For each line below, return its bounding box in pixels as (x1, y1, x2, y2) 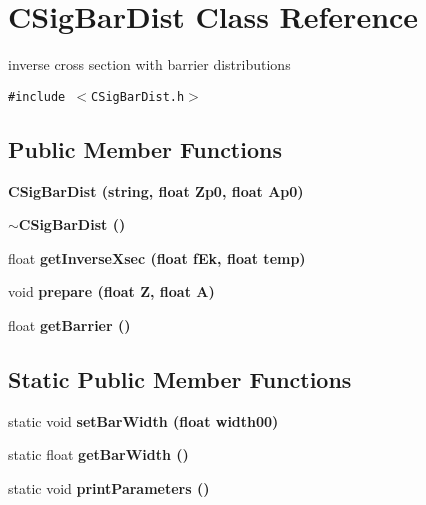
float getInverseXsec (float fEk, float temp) (8, 247, 306, 268)
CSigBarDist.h (91, 89, 185, 104)
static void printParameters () (8, 477, 210, 498)
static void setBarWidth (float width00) (8, 410, 279, 431)
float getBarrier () (8, 314, 131, 335)
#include (8, 89, 66, 104)
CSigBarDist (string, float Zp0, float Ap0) (8, 180, 304, 201)
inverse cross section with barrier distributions (8, 54, 291, 75)
